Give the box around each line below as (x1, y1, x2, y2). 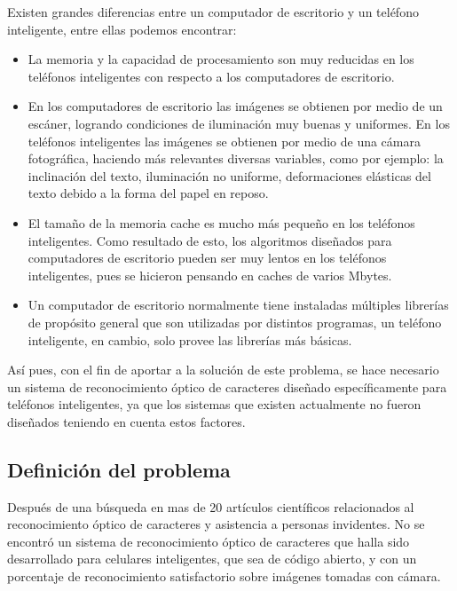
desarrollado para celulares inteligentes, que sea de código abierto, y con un (7, 549, 417, 568)
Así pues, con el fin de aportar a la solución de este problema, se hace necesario (7, 360, 439, 379)
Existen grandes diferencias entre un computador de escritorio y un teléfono (7, 3, 419, 20)
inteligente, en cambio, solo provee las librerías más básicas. (28, 330, 352, 349)
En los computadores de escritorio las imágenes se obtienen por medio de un (28, 97, 443, 115)
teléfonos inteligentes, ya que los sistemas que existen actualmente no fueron (7, 395, 422, 414)
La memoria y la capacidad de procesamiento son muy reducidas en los (28, 50, 414, 68)
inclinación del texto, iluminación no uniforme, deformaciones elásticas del (28, 166, 431, 185)
